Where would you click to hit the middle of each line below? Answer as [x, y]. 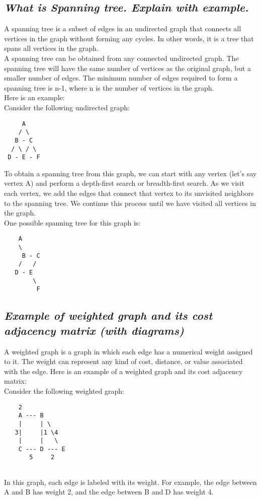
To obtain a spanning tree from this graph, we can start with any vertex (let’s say [130, 173]
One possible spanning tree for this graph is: [72, 222]
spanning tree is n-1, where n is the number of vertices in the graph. [109, 87]
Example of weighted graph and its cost [108, 315]
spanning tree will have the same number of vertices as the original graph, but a [127, 68]
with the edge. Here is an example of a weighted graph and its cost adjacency [123, 371]
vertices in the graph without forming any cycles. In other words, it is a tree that [129, 38]
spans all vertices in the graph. [51, 48]
